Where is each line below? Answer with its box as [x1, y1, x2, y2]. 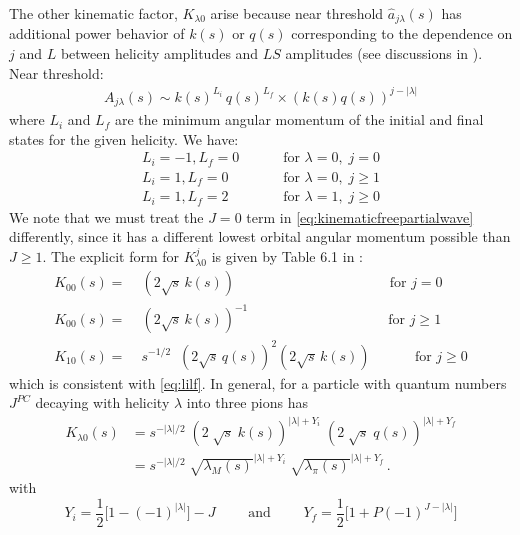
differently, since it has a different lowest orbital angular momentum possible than [9, 226, 511, 247]
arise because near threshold [210, 3, 384, 23]
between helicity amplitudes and [60, 43, 259, 64]
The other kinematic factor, [9, 3, 178, 23]
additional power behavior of [9, 23, 185, 44]
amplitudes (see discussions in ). [285, 43, 483, 64]
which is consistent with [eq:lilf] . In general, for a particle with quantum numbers [9, 372, 507, 393]
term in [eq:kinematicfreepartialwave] [246, 206, 474, 227]
